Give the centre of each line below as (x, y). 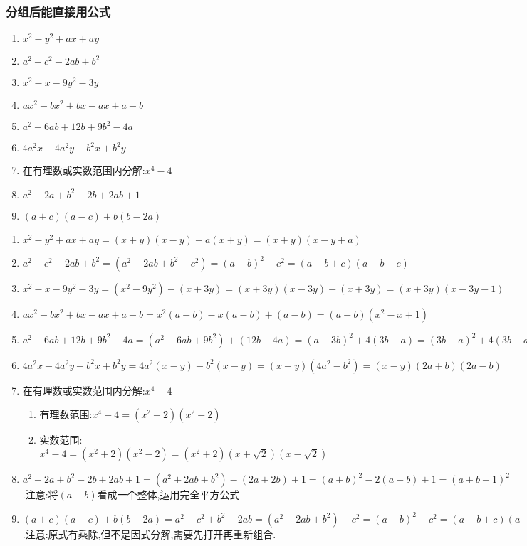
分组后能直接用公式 (58, 11)
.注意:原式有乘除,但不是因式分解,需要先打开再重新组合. (149, 534)
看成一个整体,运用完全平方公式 (168, 494)
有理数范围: (66, 414)
